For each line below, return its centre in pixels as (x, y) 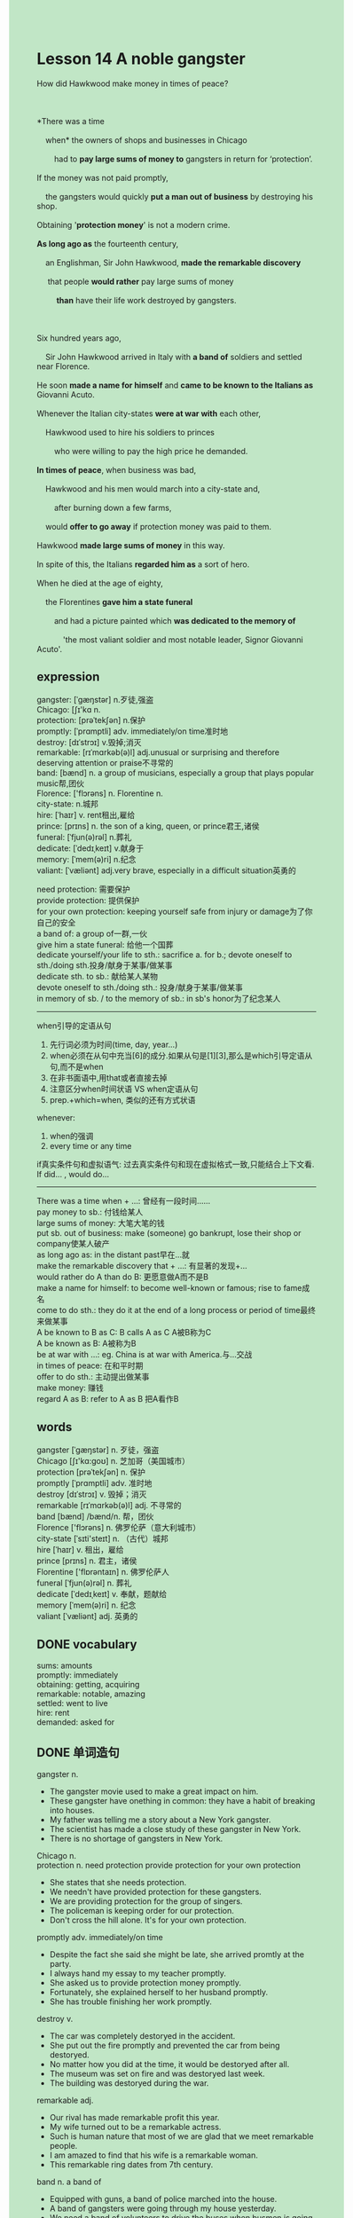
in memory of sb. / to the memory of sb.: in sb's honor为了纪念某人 (159, 998)
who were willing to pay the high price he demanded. (151, 451)
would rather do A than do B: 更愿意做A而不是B (123, 1277)
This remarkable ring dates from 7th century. (131, 2165)
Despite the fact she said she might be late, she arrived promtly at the (177, 1955)
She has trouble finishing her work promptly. (130, 2002)
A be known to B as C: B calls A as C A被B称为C (124, 1332)
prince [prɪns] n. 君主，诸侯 (87, 1561)
